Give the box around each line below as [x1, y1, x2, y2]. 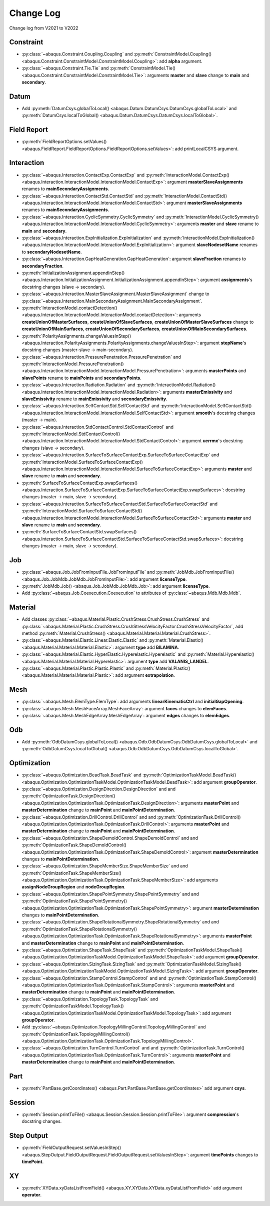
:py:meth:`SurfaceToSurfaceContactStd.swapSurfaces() [21, 529, 137, 535]
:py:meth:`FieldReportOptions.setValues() [21, 139, 107, 145]
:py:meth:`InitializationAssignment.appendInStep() [21, 270, 125, 276]
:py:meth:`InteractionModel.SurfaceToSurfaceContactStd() [21, 508, 142, 514]
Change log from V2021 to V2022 [9, 25, 78, 31]
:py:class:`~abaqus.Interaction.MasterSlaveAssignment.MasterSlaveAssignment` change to [21, 291, 209, 297]
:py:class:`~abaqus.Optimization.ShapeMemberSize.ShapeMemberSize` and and [21, 863, 188, 869]
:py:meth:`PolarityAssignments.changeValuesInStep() [21, 333, 131, 339]
